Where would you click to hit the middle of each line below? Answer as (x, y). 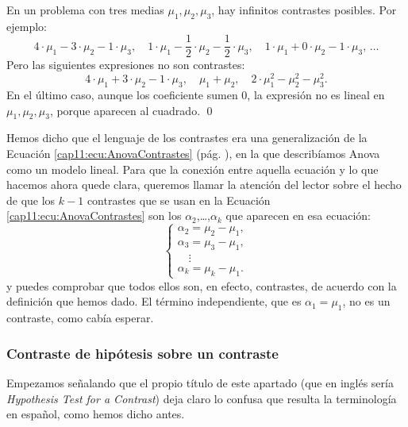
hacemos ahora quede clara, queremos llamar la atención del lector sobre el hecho (204, 185)
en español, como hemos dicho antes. (96, 414)
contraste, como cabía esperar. (80, 318)
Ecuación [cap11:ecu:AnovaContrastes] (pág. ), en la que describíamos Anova (193, 153)
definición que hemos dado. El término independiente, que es (154, 301)
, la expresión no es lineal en (316, 94)
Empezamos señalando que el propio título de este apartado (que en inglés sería (200, 383)
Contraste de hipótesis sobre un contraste (142, 353)
